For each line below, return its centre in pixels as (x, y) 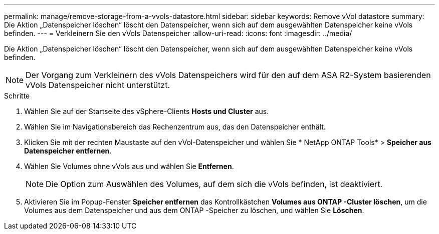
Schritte (17, 96)
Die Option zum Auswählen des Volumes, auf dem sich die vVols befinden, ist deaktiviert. (214, 184)
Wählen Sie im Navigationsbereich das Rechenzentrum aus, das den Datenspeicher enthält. (175, 127)
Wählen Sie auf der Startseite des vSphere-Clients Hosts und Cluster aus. (147, 111)
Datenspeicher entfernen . (68, 151)
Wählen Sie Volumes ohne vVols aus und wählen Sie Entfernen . (129, 166)
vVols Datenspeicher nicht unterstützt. (98, 85)
